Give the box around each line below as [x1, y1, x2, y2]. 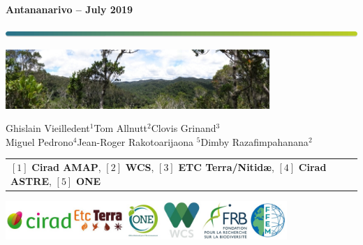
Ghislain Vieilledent [6, 121, 90, 135]
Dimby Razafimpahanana [200, 134, 309, 149]
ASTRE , [10, 173, 52, 188]
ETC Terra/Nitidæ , [178, 160, 274, 175]
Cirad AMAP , [31, 160, 101, 175]
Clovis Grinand [151, 121, 216, 135]
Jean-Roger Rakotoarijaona [77, 134, 194, 149]
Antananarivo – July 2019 [6, 2, 133, 16]
